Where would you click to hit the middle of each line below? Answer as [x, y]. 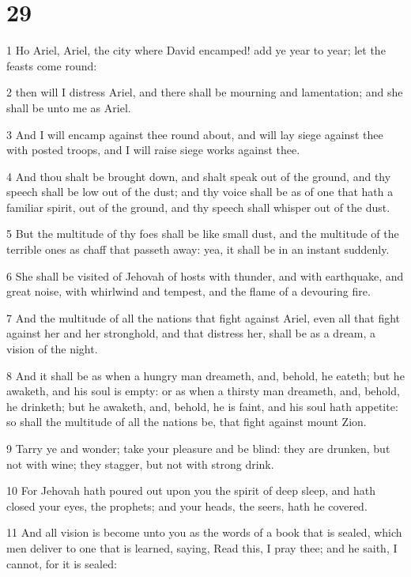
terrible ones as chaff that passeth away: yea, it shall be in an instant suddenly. [198, 249]
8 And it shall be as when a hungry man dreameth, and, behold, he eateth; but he [205, 375]
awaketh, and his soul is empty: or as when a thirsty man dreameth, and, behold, [203, 391]
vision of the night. [52, 349]
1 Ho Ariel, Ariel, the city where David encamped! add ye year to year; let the [196, 50]
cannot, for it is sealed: [62, 563]
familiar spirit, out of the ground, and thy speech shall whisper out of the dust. [198, 207]
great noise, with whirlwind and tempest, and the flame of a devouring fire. [189, 291]
